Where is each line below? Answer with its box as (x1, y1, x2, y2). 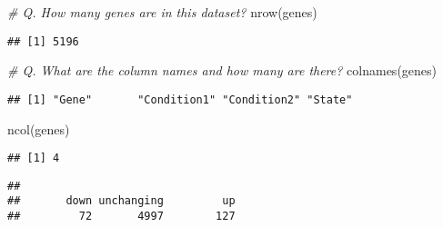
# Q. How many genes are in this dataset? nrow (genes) (7, 3, 317, 21)
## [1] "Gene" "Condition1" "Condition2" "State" (7, 93, 353, 106)
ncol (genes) (7, 119, 70, 138)
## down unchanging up (7, 194, 236, 208)
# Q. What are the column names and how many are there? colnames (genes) (7, 61, 438, 80)
